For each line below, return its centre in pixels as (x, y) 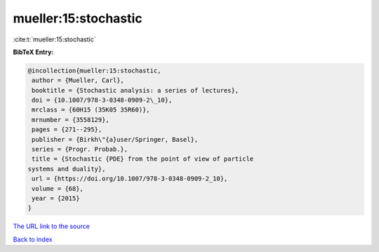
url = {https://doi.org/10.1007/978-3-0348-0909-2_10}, (130, 179)
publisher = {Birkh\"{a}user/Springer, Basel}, (115, 139)
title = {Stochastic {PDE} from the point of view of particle (143, 159)
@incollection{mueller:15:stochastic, (94, 71)
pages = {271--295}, (67, 130)
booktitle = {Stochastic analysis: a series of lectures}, (135, 90)
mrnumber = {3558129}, (71, 120)
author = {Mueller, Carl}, (78, 80)
